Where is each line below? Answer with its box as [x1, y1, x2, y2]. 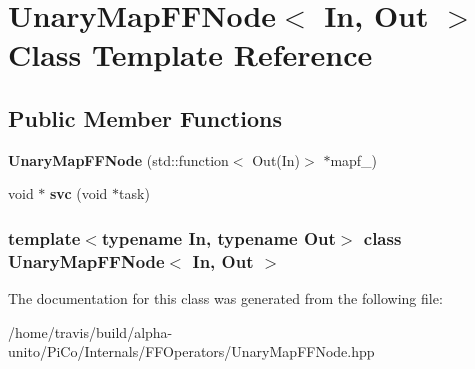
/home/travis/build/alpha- [8, 321, 173, 342]
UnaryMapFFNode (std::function [8, 149, 229, 170]
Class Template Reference [8, 34, 373, 75]
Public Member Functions [8, 102, 282, 133]
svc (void [50, 183, 108, 204]
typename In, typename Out [101, 225, 336, 250]
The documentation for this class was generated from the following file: [8, 288, 443, 309]
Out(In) [252, 149, 301, 170]
